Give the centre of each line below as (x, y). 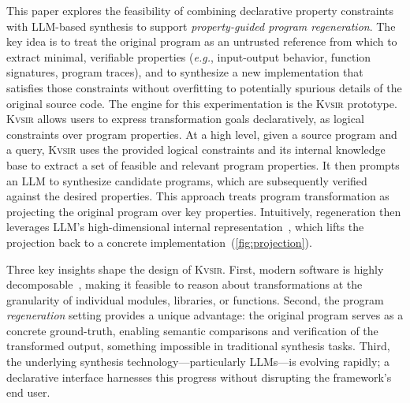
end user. (28, 392)
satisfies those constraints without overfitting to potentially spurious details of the (204, 87)
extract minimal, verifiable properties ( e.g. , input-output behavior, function (189, 56)
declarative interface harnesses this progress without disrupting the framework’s (199, 377)
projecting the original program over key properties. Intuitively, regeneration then (204, 211)
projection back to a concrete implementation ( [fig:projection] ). (159, 242)
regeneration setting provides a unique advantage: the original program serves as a (205, 315)
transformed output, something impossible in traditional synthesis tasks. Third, (198, 346)
